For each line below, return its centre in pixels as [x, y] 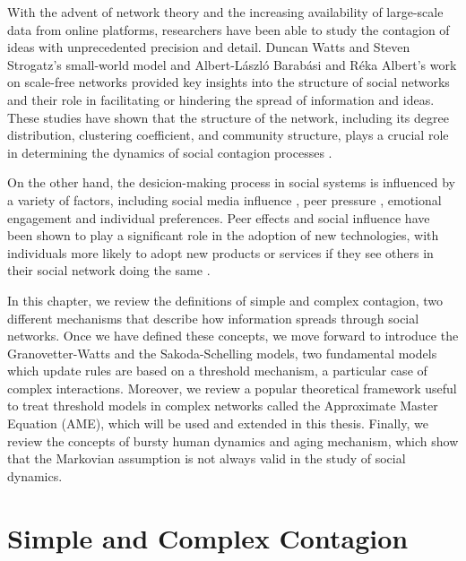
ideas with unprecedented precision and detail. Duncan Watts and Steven [209, 47]
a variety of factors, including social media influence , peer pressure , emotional [224, 199]
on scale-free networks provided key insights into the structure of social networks [229, 82]
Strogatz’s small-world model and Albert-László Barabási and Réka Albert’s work [232, 64]
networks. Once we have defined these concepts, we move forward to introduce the [233, 336]
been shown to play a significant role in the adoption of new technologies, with [223, 235]
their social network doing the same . [109, 270]
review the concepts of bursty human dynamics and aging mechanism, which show [233, 440]
